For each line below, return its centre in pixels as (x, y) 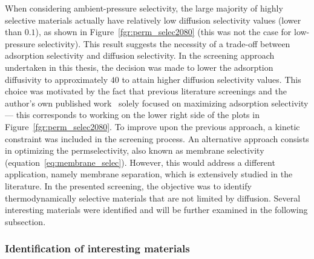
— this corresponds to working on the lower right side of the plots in (132, 115)
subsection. (25, 221)
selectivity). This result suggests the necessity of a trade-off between (164, 43)
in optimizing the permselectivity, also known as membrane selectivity (135, 150)
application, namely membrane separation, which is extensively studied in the (149, 174)
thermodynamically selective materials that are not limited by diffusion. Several (153, 198)
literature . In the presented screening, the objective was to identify (128, 185)
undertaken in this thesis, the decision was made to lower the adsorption (139, 67)
